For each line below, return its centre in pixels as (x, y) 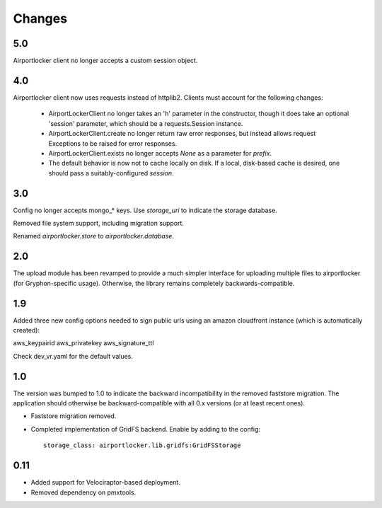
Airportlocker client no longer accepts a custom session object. (105, 61)
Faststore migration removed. (74, 416)
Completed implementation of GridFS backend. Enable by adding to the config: (146, 429)
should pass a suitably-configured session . (111, 173)
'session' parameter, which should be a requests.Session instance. (146, 123)
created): (27, 330)
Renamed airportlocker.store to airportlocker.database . (94, 236)
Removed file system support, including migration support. (98, 223)
